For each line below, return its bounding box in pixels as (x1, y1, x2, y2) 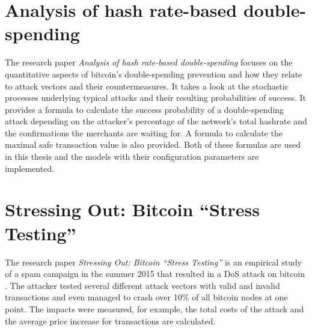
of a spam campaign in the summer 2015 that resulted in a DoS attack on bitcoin (5, 267, 305, 280)
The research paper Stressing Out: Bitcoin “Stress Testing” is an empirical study (5, 255, 302, 268)
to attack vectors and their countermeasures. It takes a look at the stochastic (5, 79, 289, 92)
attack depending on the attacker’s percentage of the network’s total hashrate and (5, 115, 307, 127)
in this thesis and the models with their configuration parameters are (5, 150, 259, 163)
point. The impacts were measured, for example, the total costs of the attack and (5, 302, 304, 315)
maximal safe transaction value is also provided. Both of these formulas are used (5, 138, 301, 151)
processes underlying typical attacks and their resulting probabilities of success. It (5, 91, 307, 104)
